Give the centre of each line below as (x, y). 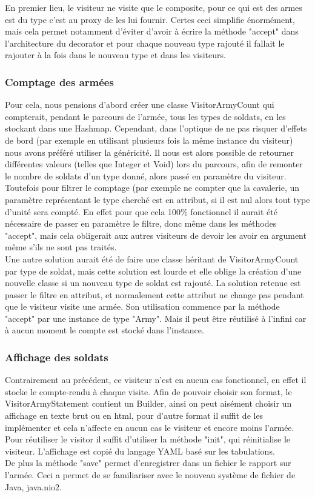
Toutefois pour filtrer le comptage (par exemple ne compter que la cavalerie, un (152, 188)
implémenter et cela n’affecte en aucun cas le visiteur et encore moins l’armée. (150, 427)
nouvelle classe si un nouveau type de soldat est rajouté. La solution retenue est (153, 283)
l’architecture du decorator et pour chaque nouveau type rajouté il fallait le (145, 43)
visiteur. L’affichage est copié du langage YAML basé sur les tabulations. (140, 451)
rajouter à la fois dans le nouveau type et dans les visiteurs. (115, 55)
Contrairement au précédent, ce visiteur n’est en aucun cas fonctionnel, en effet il (156, 380)
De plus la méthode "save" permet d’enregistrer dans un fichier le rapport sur (148, 463)
